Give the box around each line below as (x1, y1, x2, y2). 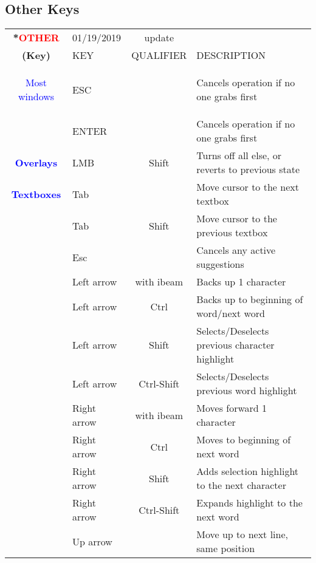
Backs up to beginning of (196, 292, 303, 307)
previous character (196, 338, 275, 352)
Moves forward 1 (196, 401, 267, 415)
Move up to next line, (196, 527, 288, 542)
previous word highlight (196, 383, 297, 398)
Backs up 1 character (196, 275, 286, 289)
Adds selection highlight (196, 464, 299, 479)
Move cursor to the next (196, 180, 299, 194)
